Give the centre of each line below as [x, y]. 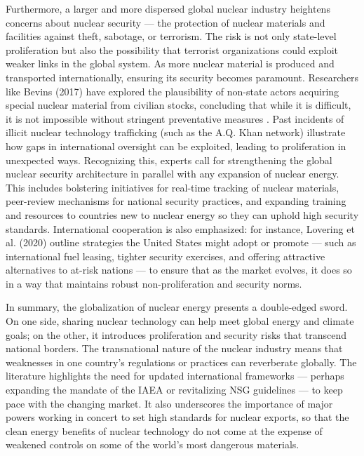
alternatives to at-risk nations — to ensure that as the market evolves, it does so [179, 270]
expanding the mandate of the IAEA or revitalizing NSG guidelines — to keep [174, 390]
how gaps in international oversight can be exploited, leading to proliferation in [176, 146]
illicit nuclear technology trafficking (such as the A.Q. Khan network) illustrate [176, 132]
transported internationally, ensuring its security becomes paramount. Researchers [182, 77]
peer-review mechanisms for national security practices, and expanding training [176, 201]
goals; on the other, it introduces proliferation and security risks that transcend [176, 334]
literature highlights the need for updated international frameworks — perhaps [175, 376]
